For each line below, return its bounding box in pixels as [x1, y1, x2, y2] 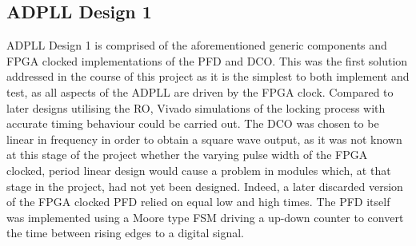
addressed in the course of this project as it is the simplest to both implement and [6, 68, 410, 85]
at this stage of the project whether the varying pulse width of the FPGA [6, 146, 368, 163]
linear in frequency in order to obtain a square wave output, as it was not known [6, 130, 402, 147]
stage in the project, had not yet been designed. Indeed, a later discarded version [6, 177, 403, 194]
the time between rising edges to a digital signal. [6, 224, 244, 241]
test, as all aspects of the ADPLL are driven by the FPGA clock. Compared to [6, 83, 394, 100]
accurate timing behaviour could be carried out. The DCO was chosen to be [6, 115, 379, 132]
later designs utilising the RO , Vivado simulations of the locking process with [6, 99, 386, 116]
